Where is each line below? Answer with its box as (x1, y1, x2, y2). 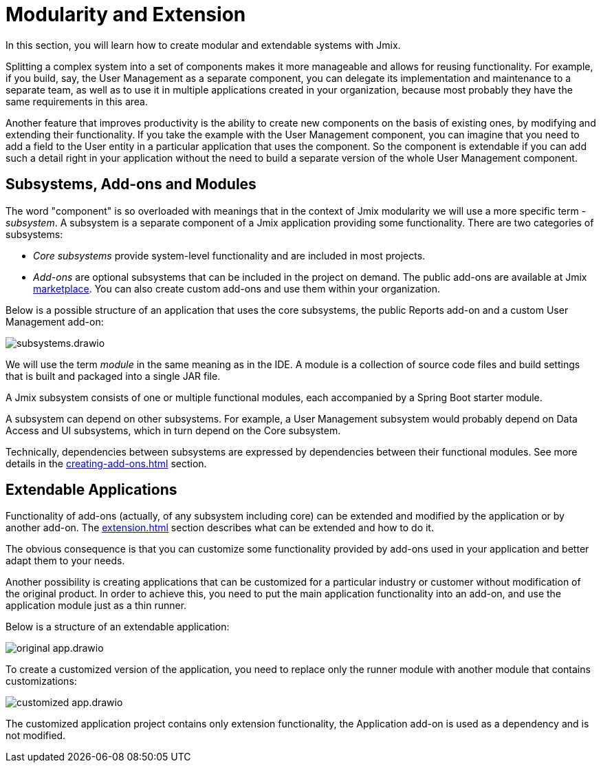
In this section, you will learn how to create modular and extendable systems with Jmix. (6, 39, 401, 51)
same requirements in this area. (6, 95, 148, 107)
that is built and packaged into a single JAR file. (6, 370, 221, 382)
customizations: (6, 675, 77, 687)
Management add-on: (6, 315, 104, 328)
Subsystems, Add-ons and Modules (6, 175, 256, 193)
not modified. (6, 729, 66, 742)
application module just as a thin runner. (6, 599, 187, 612)
